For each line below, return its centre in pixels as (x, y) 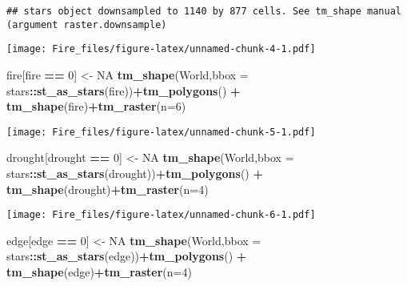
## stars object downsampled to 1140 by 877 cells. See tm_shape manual (204, 11)
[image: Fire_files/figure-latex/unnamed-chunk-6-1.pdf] (161, 215)
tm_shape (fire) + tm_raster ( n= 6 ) (96, 106)
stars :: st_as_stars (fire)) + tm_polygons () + (124, 90)
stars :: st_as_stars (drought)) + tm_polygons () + (135, 173)
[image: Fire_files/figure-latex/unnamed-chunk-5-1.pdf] (161, 132)
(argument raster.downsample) (87, 24)
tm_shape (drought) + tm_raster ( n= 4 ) (108, 189)
